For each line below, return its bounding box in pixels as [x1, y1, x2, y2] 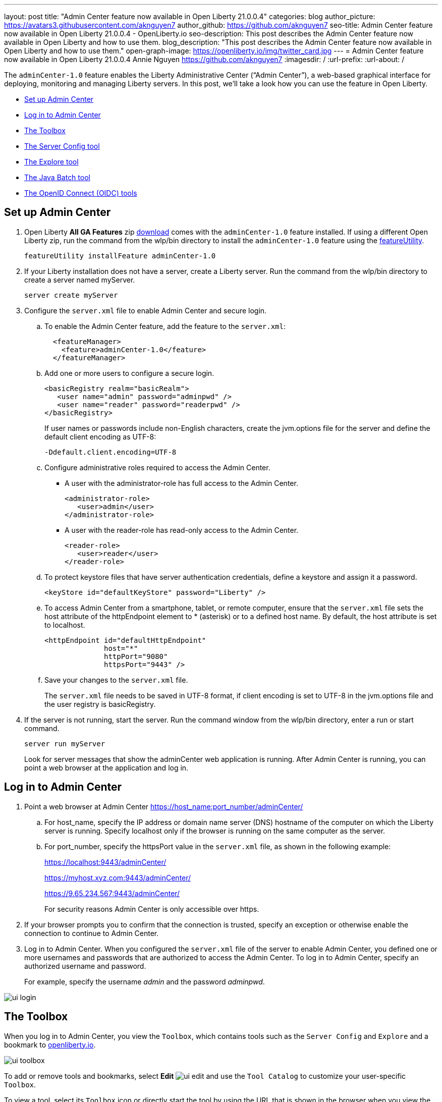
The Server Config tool [24, 142, 100, 150]
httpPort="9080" [104, 652, 168, 660]
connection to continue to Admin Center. [24, 928, 159, 938]
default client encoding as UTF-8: [44, 432, 156, 441]
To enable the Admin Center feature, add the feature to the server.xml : [44, 321, 286, 330]
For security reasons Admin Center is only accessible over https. [44, 904, 259, 913]
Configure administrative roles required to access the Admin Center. [44, 463, 270, 472]
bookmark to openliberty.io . [4, 1040, 96, 1049]
